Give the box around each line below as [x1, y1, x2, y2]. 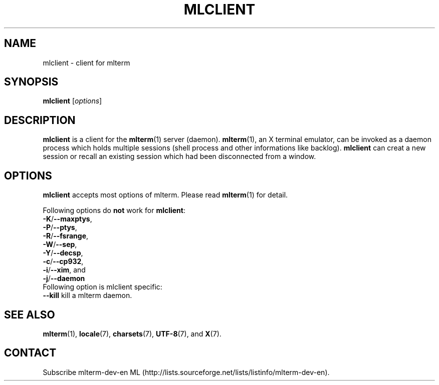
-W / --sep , [43, 240, 77, 249]
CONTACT [4, 346, 57, 359]
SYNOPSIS [4, 75, 59, 88]
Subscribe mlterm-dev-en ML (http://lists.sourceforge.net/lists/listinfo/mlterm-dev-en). [43, 367, 330, 376]
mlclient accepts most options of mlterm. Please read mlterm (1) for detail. [43, 190, 288, 199]
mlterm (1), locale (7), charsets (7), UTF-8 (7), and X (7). [43, 329, 222, 338]
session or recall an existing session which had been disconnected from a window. [43, 152, 316, 161]
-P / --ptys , [43, 223, 77, 232]
